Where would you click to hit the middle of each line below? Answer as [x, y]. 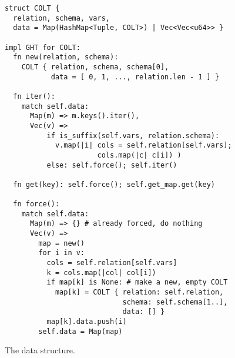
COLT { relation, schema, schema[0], [95, 67]
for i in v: [62, 253]
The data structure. [40, 350]
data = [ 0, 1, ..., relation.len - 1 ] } [135, 77]
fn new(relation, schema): [66, 57]
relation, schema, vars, [61, 18]
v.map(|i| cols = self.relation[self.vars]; [143, 145]
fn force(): [36, 204]
